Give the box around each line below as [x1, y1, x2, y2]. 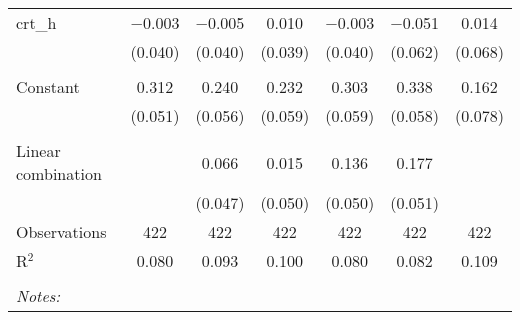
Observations [16, 220, 107, 243]
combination [16, 162, 102, 185]
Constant [16, 75, 80, 98]
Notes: [16, 284, 61, 307]
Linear [16, 139, 61, 162]
